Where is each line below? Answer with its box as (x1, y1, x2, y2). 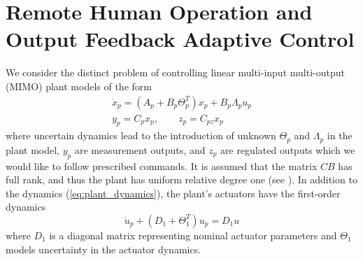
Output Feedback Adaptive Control (6, 24, 355, 53)
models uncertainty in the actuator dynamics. (6, 241, 201, 256)
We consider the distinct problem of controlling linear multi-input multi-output (6, 65, 345, 80)
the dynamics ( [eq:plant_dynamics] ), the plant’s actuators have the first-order (6, 185, 341, 200)
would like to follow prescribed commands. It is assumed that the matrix (6, 158, 318, 173)
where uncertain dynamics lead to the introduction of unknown (6, 128, 276, 143)
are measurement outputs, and (74, 142, 206, 157)
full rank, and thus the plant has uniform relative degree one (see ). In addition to (6, 172, 357, 187)
